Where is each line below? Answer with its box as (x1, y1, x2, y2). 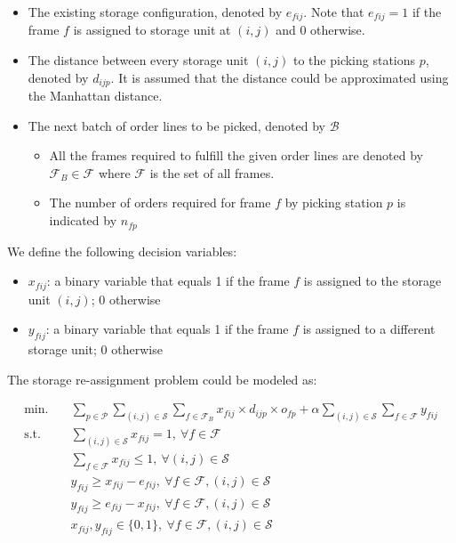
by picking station (284, 193, 383, 212)
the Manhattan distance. (28, 86, 163, 105)
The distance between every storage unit (28, 51, 249, 69)
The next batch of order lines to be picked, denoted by (28, 116, 326, 134)
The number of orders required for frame (49, 193, 271, 212)
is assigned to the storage (303, 271, 442, 290)
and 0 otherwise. (276, 20, 365, 39)
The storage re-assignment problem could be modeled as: (7, 369, 317, 388)
